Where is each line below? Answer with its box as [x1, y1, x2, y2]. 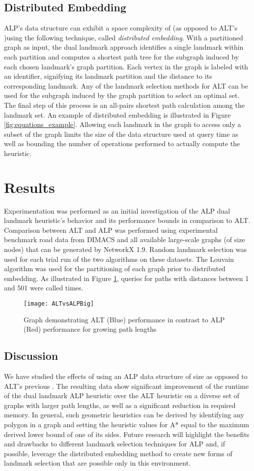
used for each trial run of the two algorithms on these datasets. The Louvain [4, 253, 234, 264]
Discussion [4, 348, 58, 363]
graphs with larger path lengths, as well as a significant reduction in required [4, 400, 236, 410]
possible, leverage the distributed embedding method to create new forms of [4, 448, 232, 458]
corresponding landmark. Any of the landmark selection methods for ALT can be [4, 80, 248, 91]
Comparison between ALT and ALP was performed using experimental [4, 224, 218, 235]
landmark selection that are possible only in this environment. [4, 458, 191, 468]
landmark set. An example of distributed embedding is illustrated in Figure [4, 109, 231, 120]
